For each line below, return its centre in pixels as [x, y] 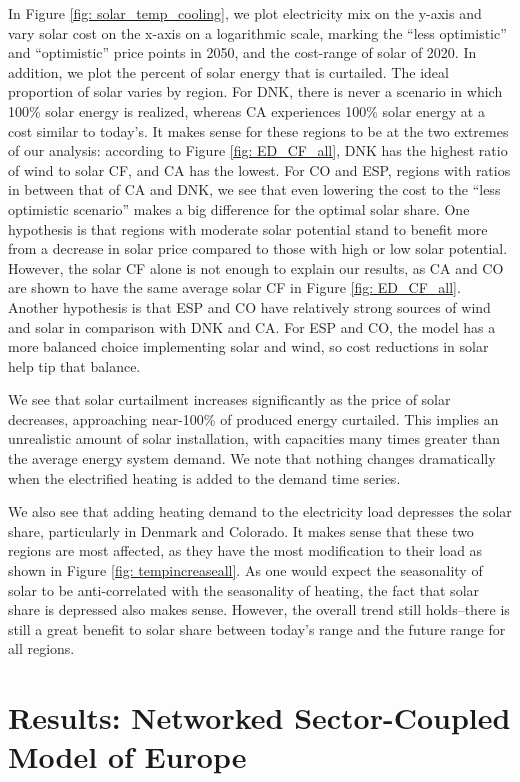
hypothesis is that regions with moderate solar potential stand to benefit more [248, 228]
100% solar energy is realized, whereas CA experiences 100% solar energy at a [246, 110]
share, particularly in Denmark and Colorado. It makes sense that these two [241, 530]
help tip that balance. [74, 365]
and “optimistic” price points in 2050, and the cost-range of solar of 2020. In [242, 52]
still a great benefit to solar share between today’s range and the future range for [257, 628]
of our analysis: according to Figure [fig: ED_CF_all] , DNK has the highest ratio [258, 150]
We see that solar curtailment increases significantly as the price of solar [229, 399]
